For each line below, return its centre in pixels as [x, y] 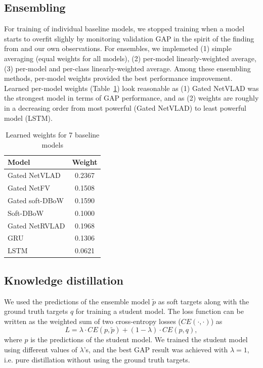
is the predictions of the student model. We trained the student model [139, 339]
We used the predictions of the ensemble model [77, 301]
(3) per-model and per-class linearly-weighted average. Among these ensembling [127, 68]
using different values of [41, 349]
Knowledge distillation [64, 280]
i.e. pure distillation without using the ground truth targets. [97, 359]
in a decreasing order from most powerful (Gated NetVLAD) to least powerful [125, 107]
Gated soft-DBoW [36, 200]
